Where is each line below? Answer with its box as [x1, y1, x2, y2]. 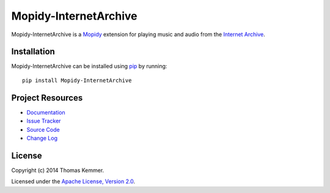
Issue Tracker [26, 117, 61, 125]
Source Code [26, 126, 61, 133]
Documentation [26, 108, 65, 116]
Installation [11, 47, 55, 57]
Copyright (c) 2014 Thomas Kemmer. [11, 166, 105, 174]
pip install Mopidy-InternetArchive [22, 77, 132, 84]
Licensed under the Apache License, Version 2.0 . [11, 178, 136, 185]
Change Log [26, 134, 58, 142]
